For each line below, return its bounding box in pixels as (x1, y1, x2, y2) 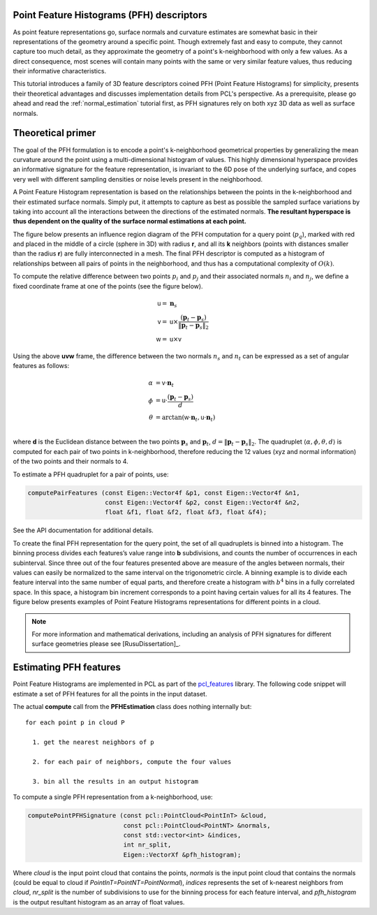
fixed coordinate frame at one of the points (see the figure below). (13, 281, 203, 290)
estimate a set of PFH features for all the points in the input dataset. (13, 689, 207, 698)
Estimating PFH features (13, 661, 121, 673)
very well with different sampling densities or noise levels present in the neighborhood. (13, 175, 263, 183)
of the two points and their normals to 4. (13, 457, 128, 466)
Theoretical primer (13, 127, 96, 139)
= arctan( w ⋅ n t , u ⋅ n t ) (155, 413, 216, 423)
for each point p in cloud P (25, 719, 125, 726)
